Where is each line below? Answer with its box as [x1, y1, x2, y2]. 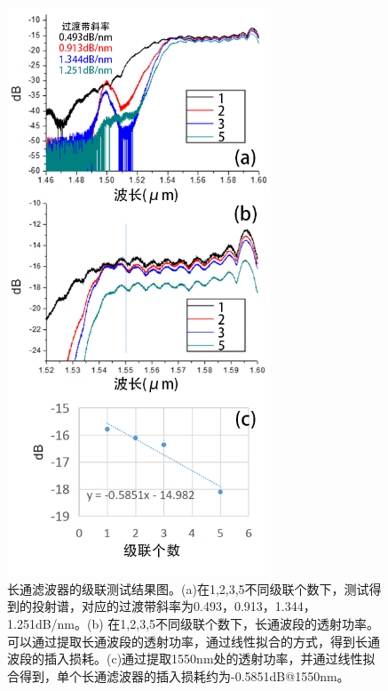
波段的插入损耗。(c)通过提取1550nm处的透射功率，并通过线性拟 [7, 649, 376, 668]
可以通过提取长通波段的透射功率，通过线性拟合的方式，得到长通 [7, 631, 380, 650]
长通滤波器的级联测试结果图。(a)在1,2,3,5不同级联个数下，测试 [7, 579, 369, 598]
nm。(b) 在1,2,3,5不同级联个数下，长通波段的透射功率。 [57, 614, 380, 632]
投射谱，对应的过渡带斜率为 [31, 597, 194, 615]
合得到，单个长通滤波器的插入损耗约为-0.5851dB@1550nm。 [7, 666, 350, 685]
